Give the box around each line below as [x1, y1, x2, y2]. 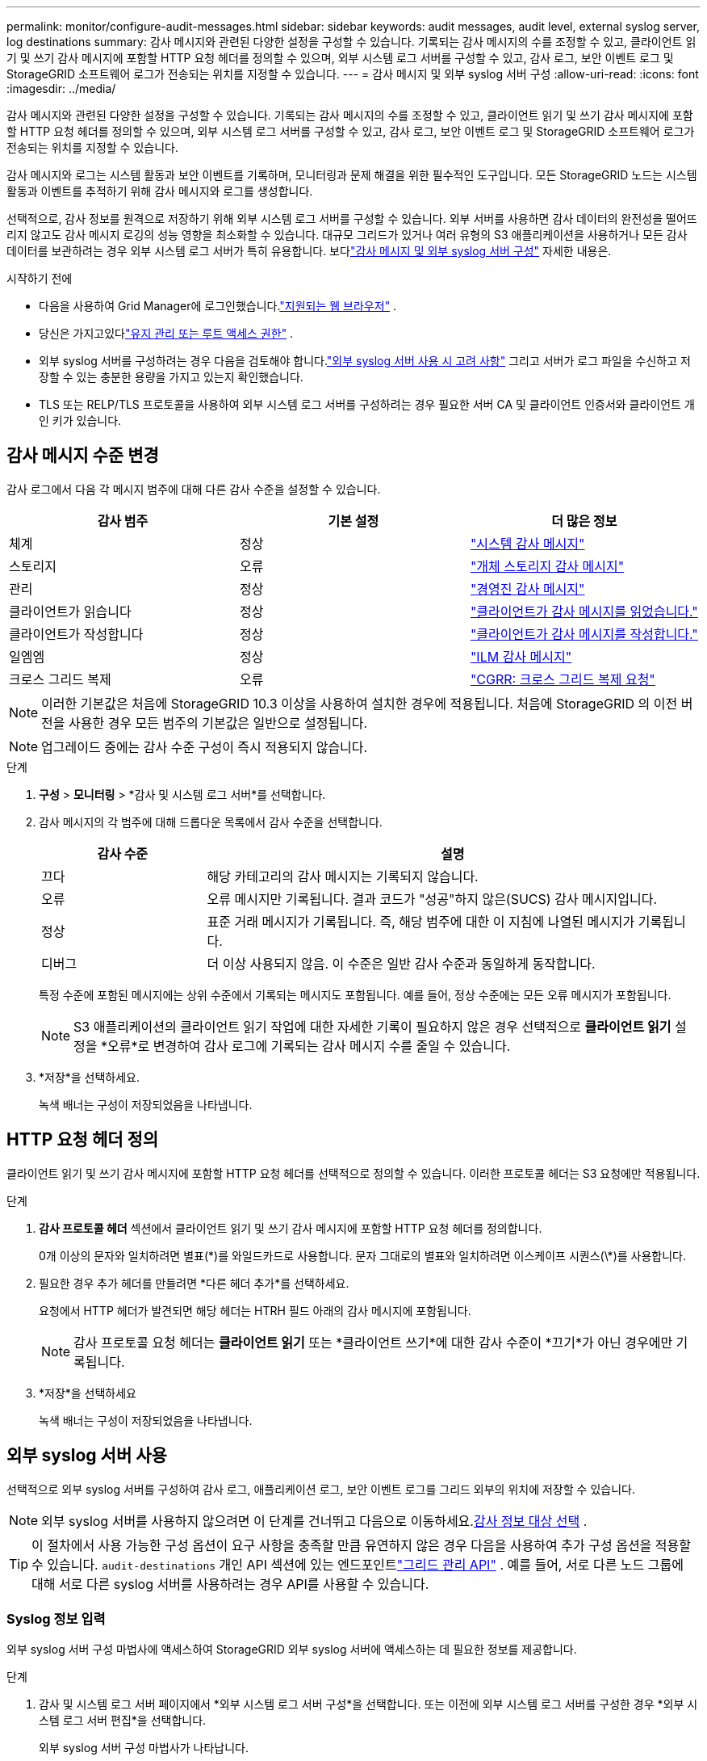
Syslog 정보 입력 [6, 1610, 106, 1627]
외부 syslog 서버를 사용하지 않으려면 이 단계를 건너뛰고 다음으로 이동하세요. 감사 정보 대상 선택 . [41, 1512, 588, 1529]
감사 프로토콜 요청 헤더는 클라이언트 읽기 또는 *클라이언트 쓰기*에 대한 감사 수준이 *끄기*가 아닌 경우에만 [73, 1334, 673, 1351]
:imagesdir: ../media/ [6, 82, 116, 95]
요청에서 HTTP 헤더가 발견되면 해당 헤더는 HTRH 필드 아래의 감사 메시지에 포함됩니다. [39, 1303, 471, 1318]
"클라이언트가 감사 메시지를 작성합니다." [470, 625, 698, 642]
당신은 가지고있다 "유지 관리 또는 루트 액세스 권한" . [39, 326, 294, 340]
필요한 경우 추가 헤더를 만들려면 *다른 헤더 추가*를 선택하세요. [39, 1276, 349, 1290]
